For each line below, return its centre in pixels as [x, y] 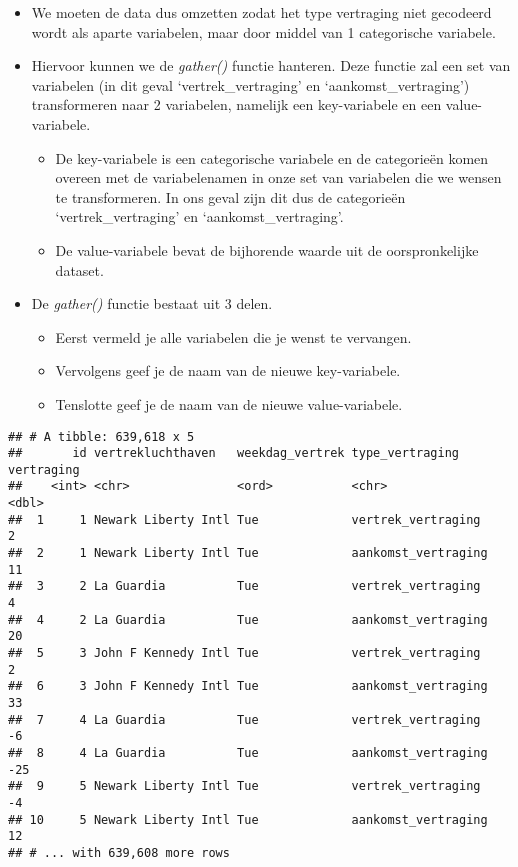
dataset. [79, 269]
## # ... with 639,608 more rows [119, 852]
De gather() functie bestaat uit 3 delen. [152, 303]
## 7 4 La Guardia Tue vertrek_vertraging [244, 719]
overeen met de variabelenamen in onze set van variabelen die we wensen [278, 177]
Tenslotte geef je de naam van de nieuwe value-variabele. [229, 403]
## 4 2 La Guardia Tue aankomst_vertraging [248, 619]
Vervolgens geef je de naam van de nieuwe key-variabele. [228, 370]
